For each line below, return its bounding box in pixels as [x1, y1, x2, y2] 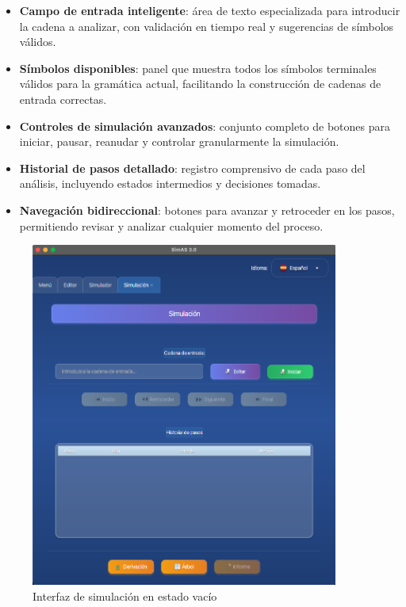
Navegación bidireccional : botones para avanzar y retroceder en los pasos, [19, 201, 395, 218]
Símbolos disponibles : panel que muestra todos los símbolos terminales [19, 59, 377, 76]
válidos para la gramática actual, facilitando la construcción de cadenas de [19, 75, 381, 92]
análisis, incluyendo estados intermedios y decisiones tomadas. [19, 175, 321, 192]
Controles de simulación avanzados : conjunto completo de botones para [19, 117, 390, 134]
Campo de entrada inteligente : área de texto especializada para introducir [19, 2, 400, 18]
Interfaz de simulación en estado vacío [33, 587, 217, 604]
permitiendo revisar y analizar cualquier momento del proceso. [19, 217, 324, 234]
